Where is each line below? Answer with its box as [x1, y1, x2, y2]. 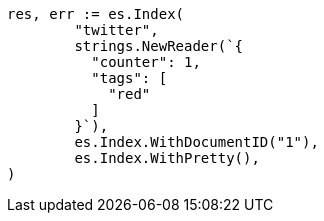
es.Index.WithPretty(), [74, 150, 260, 166]
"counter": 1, [91, 54, 201, 70]
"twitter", [74, 22, 159, 38]
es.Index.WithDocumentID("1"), [74, 134, 319, 150]
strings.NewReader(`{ [74, 38, 244, 54]
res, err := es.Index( [7, 6, 185, 22]
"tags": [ [91, 70, 168, 86]
